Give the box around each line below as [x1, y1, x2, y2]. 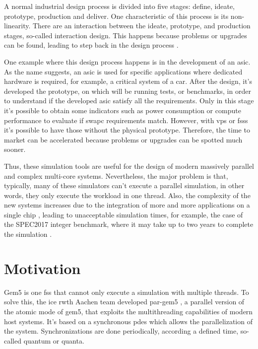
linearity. [4, 20, 31, 31]
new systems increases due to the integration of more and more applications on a [4, 200, 250, 210]
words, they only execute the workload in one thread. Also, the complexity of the [4, 190, 251, 200]
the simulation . [4, 229, 52, 239]
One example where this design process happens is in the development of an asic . [4, 56, 251, 67]
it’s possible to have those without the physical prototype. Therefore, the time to [4, 125, 250, 135]
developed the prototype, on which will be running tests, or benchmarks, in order [4, 85, 251, 96]
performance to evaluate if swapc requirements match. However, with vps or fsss [4, 115, 248, 125]
